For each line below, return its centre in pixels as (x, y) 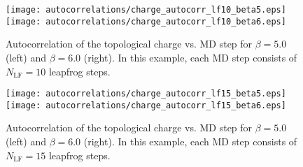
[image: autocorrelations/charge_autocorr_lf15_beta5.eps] (146, 94)
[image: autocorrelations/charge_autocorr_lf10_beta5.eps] (146, 10)
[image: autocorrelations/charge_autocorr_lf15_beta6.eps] (146, 105)
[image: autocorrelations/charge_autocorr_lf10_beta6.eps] (146, 21)
